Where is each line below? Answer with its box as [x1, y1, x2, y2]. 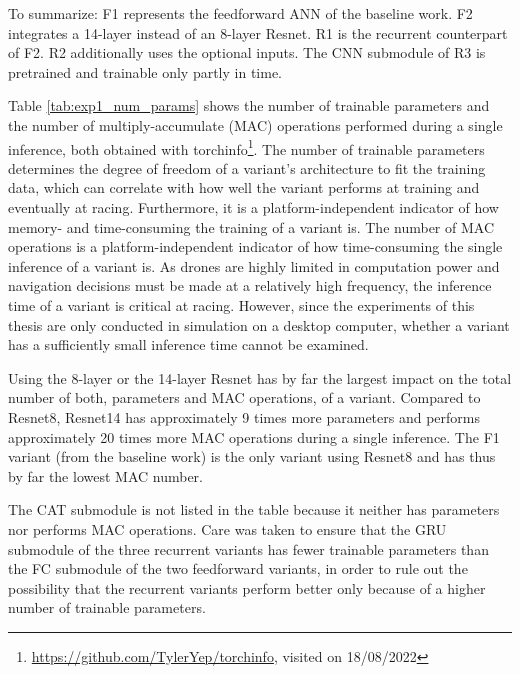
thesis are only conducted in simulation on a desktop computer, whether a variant [8, 314, 510, 335]
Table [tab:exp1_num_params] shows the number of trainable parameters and [8, 95, 490, 116]
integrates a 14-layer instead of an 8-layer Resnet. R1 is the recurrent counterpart [8, 22, 508, 43]
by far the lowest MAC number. [8, 465, 203, 486]
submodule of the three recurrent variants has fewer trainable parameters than [8, 538, 489, 559]
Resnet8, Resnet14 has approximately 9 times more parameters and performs [8, 406, 480, 427]
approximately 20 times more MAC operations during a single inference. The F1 [8, 426, 500, 447]
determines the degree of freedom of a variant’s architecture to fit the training [8, 157, 486, 178]
